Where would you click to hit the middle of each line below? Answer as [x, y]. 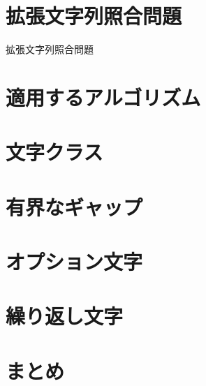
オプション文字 [74, 261]
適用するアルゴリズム [103, 97]
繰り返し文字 [65, 316]
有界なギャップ [74, 206]
